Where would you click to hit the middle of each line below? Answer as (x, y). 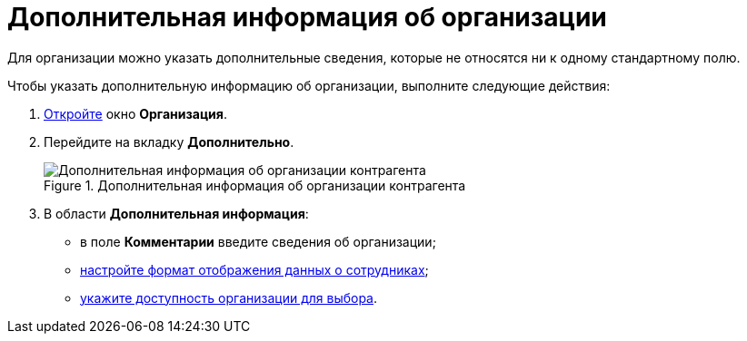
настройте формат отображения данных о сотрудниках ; (254, 269)
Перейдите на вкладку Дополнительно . (169, 141)
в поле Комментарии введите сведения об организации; (258, 241)
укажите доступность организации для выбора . (229, 297)
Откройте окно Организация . (135, 113)
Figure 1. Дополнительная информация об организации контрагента (255, 185)
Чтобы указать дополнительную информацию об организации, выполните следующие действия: (309, 85)
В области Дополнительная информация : (176, 213)
